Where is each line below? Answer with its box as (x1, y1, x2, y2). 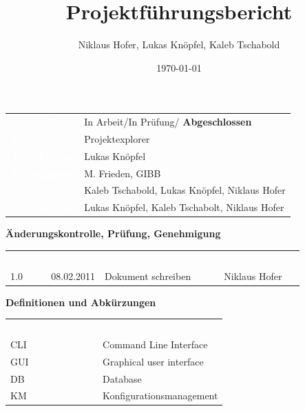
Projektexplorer (84, 131, 150, 146)
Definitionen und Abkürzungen (6, 294, 156, 309)
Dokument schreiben (105, 268, 191, 283)
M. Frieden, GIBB (84, 166, 161, 180)
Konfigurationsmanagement (103, 388, 218, 403)
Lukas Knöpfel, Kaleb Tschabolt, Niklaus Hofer (84, 200, 284, 214)
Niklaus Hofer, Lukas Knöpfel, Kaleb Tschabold (78, 37, 280, 52)
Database (103, 371, 142, 385)
